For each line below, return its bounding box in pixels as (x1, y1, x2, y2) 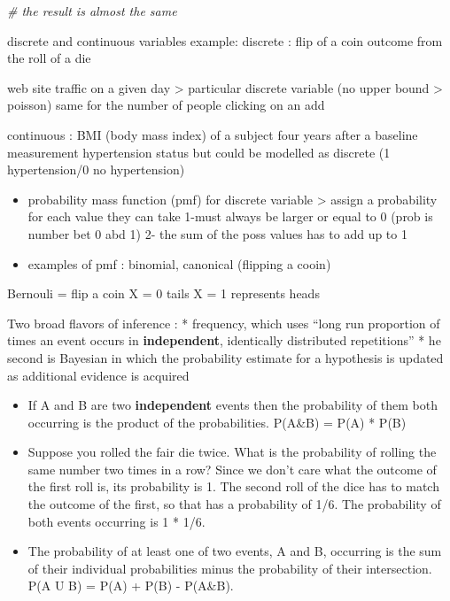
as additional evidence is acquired (7, 366, 190, 384)
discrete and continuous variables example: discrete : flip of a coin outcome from (7, 31, 443, 50)
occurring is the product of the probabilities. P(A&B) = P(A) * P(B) (27, 412, 407, 431)
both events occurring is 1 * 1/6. (27, 512, 206, 530)
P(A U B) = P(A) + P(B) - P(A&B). (27, 576, 234, 595)
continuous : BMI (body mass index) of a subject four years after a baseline (7, 125, 418, 143)
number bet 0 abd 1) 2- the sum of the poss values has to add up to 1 (27, 224, 407, 243)
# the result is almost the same (7, 2, 177, 19)
